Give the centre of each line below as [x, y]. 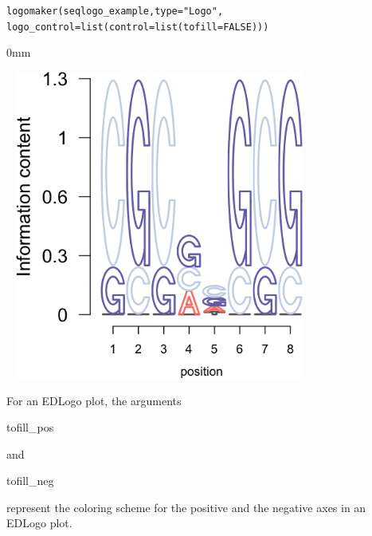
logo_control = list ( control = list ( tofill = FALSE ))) [138, 27]
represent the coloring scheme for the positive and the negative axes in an [186, 507]
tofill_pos [30, 427]
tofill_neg [30, 481]
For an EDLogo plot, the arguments [94, 400]
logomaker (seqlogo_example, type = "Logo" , [115, 11]
